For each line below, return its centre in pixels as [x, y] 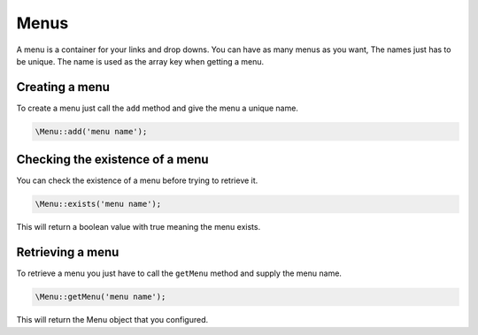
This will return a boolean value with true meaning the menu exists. [139, 227]
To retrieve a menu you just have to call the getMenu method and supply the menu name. [179, 273]
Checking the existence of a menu [112, 160]
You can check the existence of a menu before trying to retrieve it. [137, 180]
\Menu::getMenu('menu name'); [100, 297]
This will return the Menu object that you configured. [112, 320]
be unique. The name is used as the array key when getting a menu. [140, 61]
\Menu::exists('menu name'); [98, 204]
